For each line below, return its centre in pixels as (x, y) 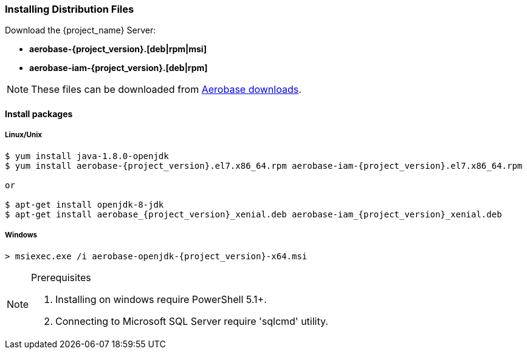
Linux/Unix (24, 135)
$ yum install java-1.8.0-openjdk (87, 156)
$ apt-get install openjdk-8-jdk (84, 204)
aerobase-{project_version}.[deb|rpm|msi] (118, 49)
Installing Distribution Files (70, 9)
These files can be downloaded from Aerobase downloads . (166, 90)
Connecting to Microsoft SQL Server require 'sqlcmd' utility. (192, 321)
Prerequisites (61, 277)
